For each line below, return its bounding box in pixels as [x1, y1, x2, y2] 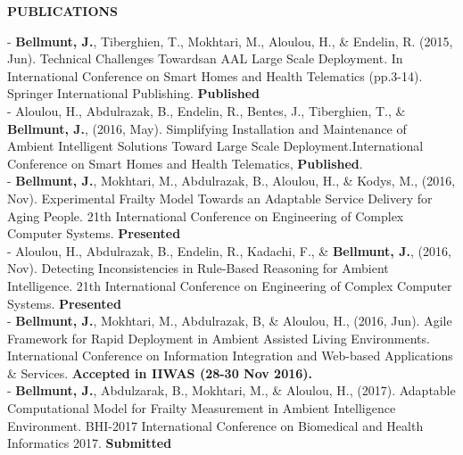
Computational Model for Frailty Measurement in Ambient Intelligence [7, 399, 396, 418]
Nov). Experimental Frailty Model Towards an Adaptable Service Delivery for [7, 188, 433, 207]
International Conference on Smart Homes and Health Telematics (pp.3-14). [7, 66, 423, 85]
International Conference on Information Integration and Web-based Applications [7, 346, 453, 365]
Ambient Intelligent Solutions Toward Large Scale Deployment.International [7, 136, 424, 155]
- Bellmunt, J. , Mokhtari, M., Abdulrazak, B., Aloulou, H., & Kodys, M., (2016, [7, 171, 456, 190]
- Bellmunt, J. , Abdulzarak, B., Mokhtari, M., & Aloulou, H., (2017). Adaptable [7, 381, 456, 400]
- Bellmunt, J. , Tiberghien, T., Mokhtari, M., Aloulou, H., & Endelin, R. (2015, [7, 31, 453, 50]
